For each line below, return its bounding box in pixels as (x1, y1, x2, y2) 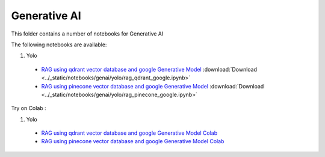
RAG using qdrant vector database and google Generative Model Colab (41, 129, 218, 137)
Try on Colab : (11, 105, 46, 112)
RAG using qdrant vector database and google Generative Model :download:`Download (41, 66, 258, 73)
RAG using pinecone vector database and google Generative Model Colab (41, 138, 224, 145)
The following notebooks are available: (11, 41, 107, 48)
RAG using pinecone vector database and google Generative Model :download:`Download (41, 82, 264, 90)
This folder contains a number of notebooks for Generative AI (11, 30, 164, 37)
